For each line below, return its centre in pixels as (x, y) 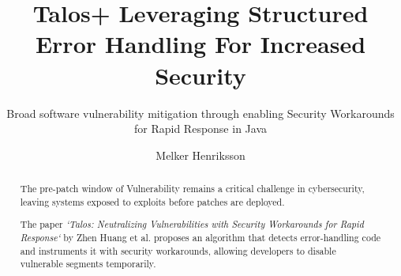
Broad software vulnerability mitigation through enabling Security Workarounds (200, 113)
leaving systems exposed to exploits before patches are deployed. (152, 201)
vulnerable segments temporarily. (88, 264)
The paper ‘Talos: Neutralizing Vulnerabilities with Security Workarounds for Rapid (192, 224)
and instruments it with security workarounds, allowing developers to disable (178, 250)
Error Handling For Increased (200, 44)
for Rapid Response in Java (200, 129)
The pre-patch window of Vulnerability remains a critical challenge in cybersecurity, (192, 189)
